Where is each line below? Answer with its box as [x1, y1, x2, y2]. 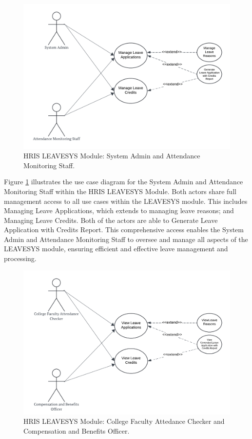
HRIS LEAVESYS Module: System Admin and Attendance [23, 151, 200, 161]
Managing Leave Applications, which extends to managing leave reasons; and [4, 205, 234, 216]
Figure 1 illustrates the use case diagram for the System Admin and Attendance [4, 176, 243, 187]
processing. [4, 253, 37, 263]
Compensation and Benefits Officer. [23, 425, 130, 436]
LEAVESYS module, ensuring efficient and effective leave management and [4, 243, 228, 254]
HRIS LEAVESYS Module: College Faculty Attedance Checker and [23, 416, 225, 426]
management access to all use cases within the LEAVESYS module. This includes [4, 196, 248, 206]
